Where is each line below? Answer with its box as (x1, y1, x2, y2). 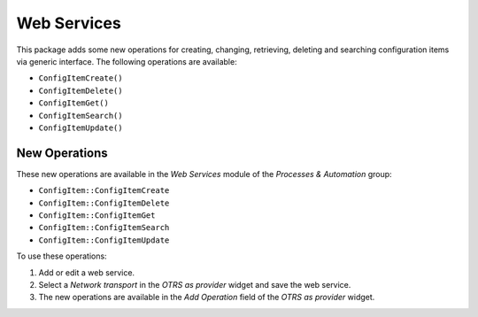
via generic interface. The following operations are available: (16, 56, 238, 66)
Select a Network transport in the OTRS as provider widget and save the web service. (38, 279, 351, 290)
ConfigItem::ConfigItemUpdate (38, 235, 170, 245)
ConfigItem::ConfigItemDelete (38, 197, 170, 208)
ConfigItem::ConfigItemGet (38, 210, 156, 220)
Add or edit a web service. (38, 267, 135, 278)
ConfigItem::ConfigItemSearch (38, 222, 170, 233)
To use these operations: (16, 251, 107, 261)
